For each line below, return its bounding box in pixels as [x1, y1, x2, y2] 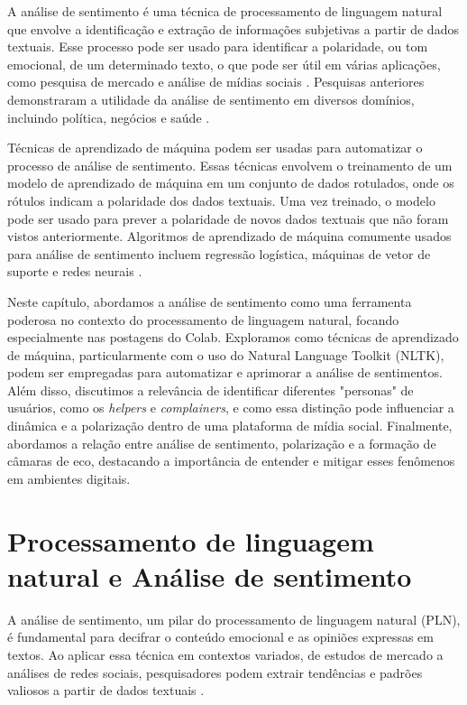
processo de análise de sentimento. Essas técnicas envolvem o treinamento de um [7, 155, 453, 174]
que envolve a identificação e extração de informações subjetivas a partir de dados [7, 19, 459, 38]
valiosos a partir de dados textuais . [7, 681, 205, 700]
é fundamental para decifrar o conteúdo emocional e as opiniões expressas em [7, 627, 435, 646]
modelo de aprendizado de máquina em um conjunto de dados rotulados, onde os [7, 173, 454, 192]
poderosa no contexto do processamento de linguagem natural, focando [7, 310, 399, 329]
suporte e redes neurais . [7, 262, 142, 281]
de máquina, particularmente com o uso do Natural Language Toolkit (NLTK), [7, 345, 444, 364]
